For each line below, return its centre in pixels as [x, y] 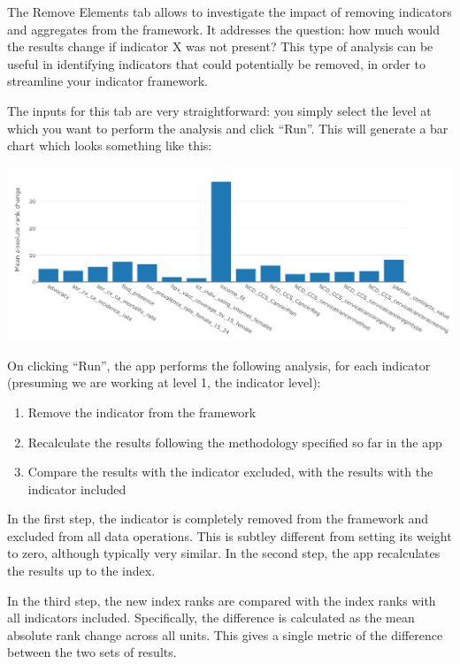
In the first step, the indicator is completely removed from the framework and [218, 519]
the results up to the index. [81, 571]
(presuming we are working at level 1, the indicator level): [164, 382]
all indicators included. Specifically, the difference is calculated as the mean [211, 618]
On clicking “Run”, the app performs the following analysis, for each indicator [219, 365]
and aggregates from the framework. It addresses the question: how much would [223, 29]
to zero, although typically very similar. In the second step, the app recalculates [224, 553]
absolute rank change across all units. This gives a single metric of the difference [225, 634]
